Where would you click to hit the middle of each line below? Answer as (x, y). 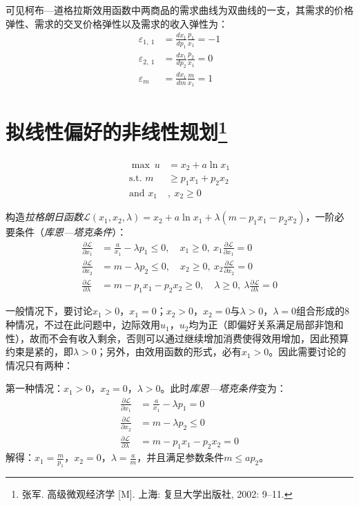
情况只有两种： (39, 365)
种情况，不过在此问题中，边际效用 (83, 325)
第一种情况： (35, 388)
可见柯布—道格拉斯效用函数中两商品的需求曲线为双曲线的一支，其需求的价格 (179, 10)
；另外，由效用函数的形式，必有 (169, 352)
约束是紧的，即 (39, 352)
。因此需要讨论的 (308, 352)
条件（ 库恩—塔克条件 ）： (71, 232)
